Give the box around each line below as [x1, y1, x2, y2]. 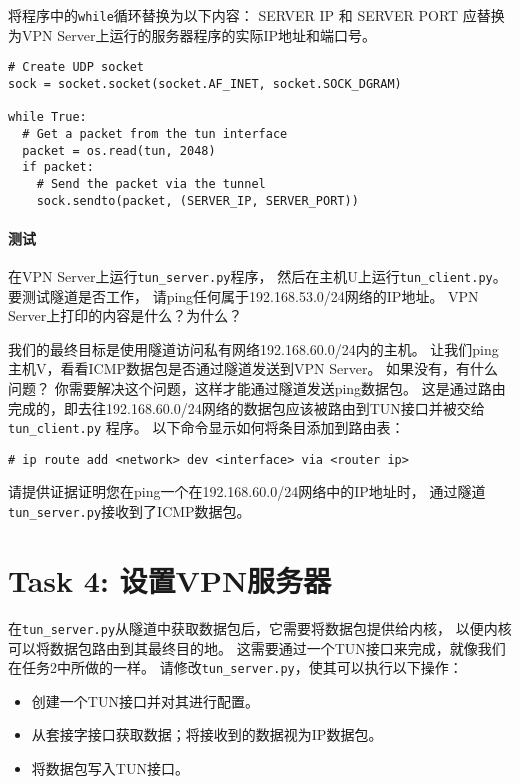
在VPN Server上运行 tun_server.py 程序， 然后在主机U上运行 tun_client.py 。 [8, 265, 507, 286]
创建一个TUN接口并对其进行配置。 [31, 690, 259, 711]
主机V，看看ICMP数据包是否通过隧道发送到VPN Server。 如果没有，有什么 [8, 358, 499, 379]
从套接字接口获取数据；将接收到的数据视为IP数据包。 [31, 724, 383, 745]
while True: [8, 110, 87, 125]
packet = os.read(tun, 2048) [22, 143, 216, 158]
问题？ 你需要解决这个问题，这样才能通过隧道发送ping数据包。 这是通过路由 [8, 377, 506, 398]
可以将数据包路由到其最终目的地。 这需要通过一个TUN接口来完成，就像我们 [8, 637, 506, 658]
